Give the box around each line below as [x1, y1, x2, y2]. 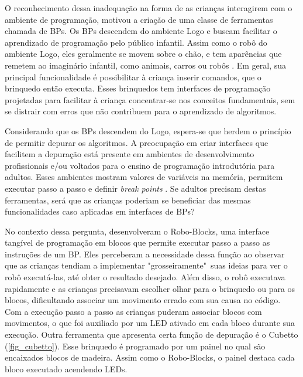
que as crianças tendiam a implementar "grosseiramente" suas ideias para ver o [5, 259, 288, 271]
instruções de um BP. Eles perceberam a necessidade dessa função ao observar [5, 247, 285, 260]
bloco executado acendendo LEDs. [5, 362, 128, 375]
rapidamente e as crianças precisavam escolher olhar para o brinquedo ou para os [5, 282, 295, 294]
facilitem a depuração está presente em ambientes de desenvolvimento [5, 148, 254, 160]
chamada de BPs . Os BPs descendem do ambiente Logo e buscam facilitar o [5, 25, 277, 37]
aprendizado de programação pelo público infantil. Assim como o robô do [5, 36, 267, 48]
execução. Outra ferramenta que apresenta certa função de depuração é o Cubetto [5, 328, 298, 341]
